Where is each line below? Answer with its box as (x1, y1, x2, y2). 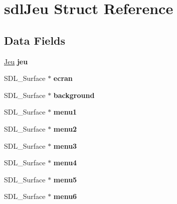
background (53, 89, 95, 100)
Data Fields (4, 32, 66, 48)
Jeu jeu (4, 56, 28, 66)
